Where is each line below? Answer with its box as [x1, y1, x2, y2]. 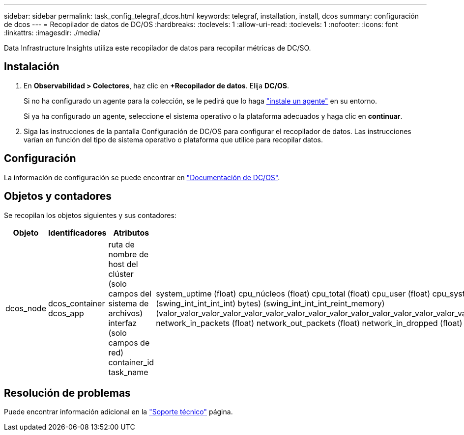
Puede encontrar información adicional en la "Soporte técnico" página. [4, 408, 233, 416]
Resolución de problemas [4, 386, 131, 399]
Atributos [113, 227, 149, 238]
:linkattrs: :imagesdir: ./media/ [4, 28, 100, 37]
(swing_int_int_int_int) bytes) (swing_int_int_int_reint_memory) [156, 298, 385, 308]
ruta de [108, 239, 135, 249]
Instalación [4, 60, 59, 73]
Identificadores [48, 227, 107, 238]
